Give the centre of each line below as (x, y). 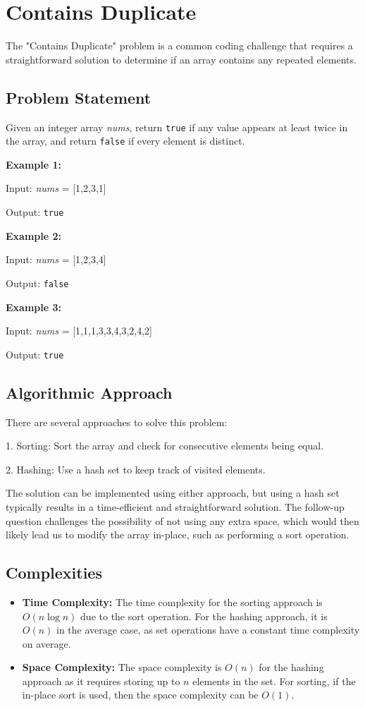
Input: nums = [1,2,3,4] (56, 259)
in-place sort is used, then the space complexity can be (140, 695)
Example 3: (33, 307)
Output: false (37, 283)
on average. (47, 643)
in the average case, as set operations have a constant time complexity (208, 630)
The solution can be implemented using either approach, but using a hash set (173, 493)
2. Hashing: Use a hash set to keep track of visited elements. (136, 469)
